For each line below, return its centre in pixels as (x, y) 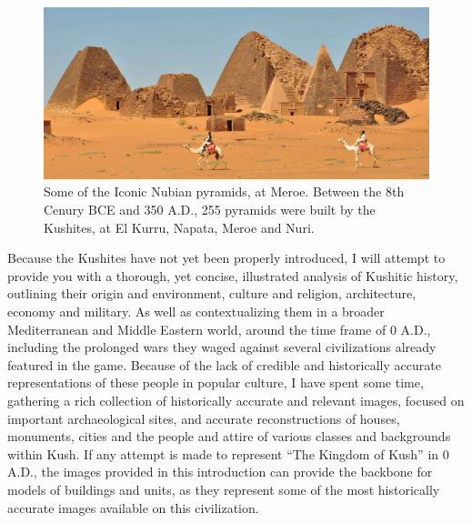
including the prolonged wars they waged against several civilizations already (222, 347)
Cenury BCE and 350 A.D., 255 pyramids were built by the (210, 209)
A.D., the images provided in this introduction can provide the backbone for (220, 472)
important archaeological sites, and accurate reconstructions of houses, (204, 418)
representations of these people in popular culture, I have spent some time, (216, 382)
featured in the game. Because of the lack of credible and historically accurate (224, 364)
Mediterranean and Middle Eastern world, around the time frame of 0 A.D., (219, 329)
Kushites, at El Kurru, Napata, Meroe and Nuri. (179, 227)
